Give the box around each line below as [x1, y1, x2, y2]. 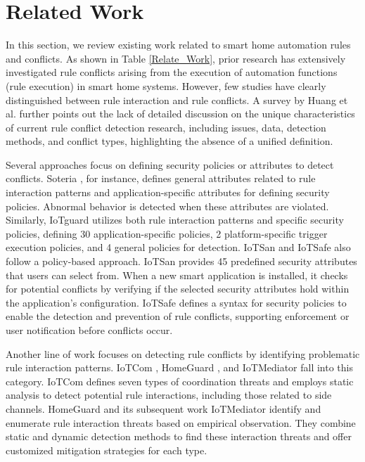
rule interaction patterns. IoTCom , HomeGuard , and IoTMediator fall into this [6, 360, 353, 375]
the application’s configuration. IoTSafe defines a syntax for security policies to [6, 295, 347, 309]
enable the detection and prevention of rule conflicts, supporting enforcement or [6, 309, 350, 323]
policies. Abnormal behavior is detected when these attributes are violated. [6, 198, 329, 213]
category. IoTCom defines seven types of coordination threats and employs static [6, 373, 354, 388]
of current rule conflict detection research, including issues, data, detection [6, 120, 326, 134]
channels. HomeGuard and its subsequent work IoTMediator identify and [6, 401, 321, 416]
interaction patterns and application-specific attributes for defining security [6, 185, 330, 200]
